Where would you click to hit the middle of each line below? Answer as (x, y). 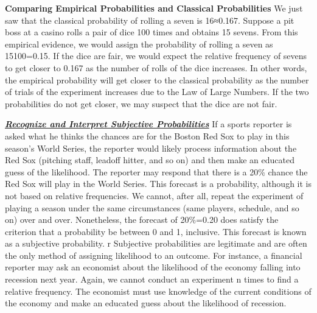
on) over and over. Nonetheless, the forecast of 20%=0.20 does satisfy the (142, 220)
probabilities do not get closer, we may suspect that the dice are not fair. (141, 103)
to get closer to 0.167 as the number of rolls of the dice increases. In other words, (156, 67)
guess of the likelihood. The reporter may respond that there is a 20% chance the (156, 171)
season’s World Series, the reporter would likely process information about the (151, 148)
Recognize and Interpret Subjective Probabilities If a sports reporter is (148, 124)
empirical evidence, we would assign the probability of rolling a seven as (139, 44)
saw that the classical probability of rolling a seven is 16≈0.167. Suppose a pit (150, 20)
